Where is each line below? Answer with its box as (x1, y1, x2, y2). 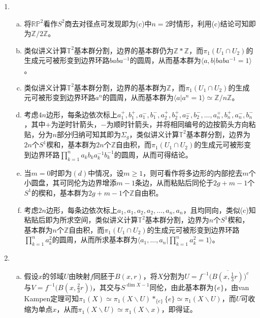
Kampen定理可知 (24, 293, 79, 303)
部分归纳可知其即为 (57, 129, 121, 139)
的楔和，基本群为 (31, 187, 88, 198)
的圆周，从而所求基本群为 (52, 234, 138, 245)
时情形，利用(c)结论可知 (169, 18, 249, 28)
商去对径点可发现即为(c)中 (64, 18, 152, 28)
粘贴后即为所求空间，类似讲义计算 (24, 214, 138, 225)
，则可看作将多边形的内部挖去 (143, 167, 243, 178)
